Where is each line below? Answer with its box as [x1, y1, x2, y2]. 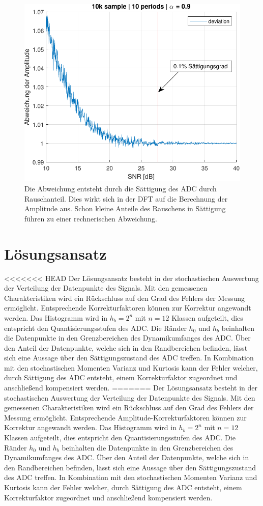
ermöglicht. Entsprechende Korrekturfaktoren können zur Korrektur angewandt [4, 302, 251, 313]
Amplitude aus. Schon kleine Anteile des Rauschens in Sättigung [24, 203, 226, 214]
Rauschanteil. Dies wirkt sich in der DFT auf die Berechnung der [24, 193, 228, 204]
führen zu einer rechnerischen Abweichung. [24, 213, 157, 223]
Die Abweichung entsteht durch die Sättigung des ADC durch [24, 183, 217, 194]
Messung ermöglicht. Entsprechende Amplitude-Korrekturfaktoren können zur [4, 412, 247, 423]
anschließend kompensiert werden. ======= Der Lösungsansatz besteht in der [4, 382, 258, 393]
